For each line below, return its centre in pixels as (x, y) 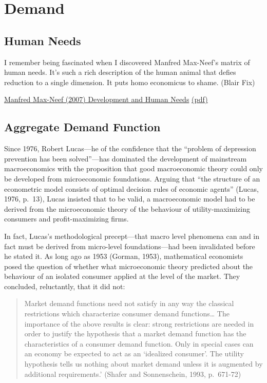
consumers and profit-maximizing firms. (66, 219)
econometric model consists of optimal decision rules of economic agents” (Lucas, (131, 188)
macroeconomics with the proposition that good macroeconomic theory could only (133, 168)
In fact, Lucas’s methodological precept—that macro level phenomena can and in (132, 236)
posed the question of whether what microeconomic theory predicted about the (129, 266)
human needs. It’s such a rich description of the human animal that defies (120, 72)
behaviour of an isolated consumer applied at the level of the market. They (122, 276)
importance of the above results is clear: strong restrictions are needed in (139, 323)
